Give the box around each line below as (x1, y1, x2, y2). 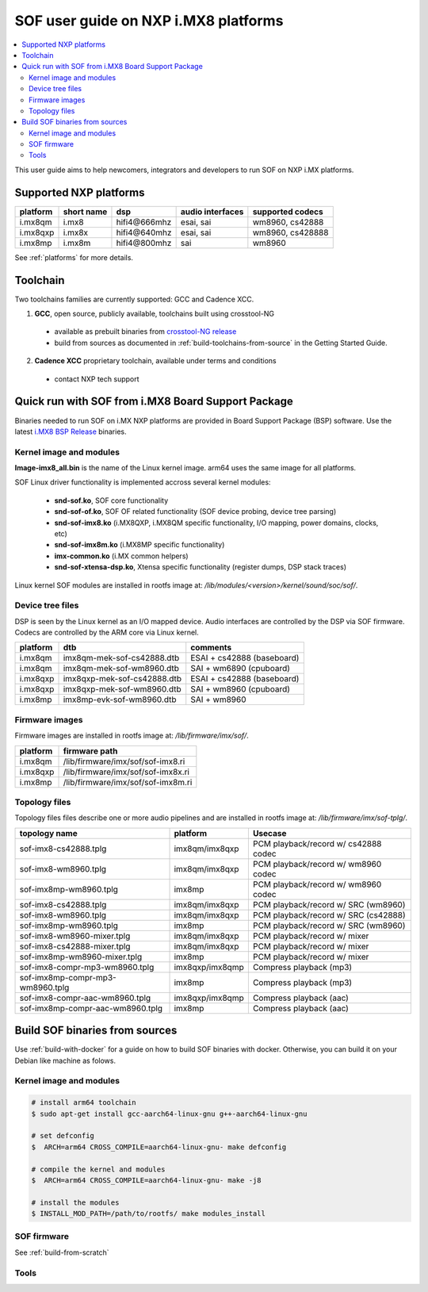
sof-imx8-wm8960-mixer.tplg (19, 930, 131, 941)
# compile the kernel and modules (31, 1164, 166, 1174)
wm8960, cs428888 (252, 227, 329, 238)
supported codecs (252, 206, 324, 217)
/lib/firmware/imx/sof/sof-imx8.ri (63, 756, 185, 767)
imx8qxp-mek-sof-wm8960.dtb (63, 684, 182, 695)
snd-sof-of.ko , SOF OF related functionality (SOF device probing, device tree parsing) (54, 507, 337, 516)
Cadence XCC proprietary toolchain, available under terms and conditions (34, 356, 277, 366)
